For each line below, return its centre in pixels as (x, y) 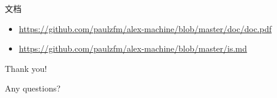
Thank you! (26, 68)
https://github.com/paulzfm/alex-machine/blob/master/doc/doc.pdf (145, 28)
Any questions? (33, 88)
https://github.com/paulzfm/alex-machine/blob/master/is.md (133, 48)
